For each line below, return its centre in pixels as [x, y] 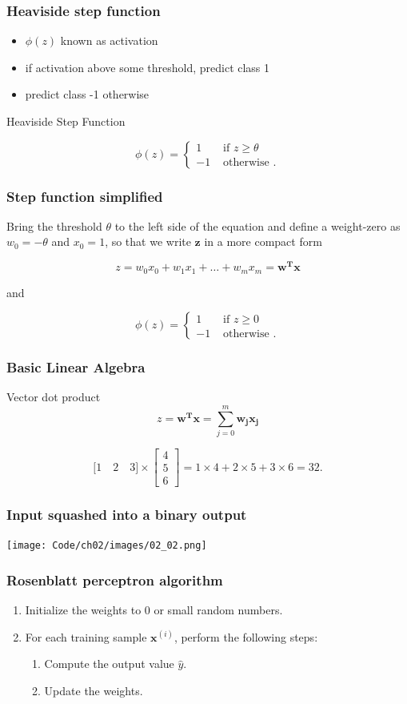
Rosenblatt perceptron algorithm [115, 579]
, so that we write [148, 241]
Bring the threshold [54, 225]
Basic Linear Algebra [76, 367]
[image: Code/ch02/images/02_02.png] [107, 546]
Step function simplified [85, 196]
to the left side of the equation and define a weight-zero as [257, 225]
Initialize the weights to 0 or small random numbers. [154, 610]
